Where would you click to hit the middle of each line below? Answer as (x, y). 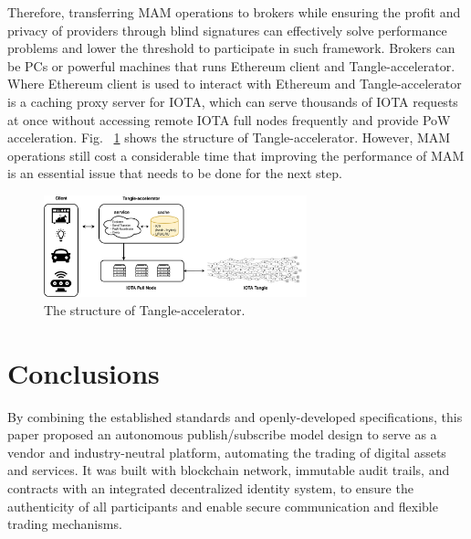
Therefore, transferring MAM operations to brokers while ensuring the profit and (234, 12)
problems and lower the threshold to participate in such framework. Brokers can (231, 48)
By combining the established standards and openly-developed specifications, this (235, 416)
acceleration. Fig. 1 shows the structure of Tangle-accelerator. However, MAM (229, 137)
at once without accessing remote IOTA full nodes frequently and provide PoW (229, 119)
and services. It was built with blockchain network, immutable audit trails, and (229, 470)
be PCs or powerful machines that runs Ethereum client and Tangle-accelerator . (231, 65)
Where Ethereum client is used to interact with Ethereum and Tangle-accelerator (235, 84)
